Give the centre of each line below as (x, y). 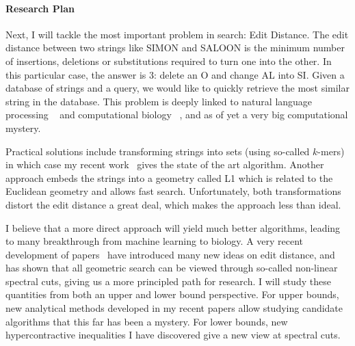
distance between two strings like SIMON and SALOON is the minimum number (175, 48)
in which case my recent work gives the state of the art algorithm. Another (165, 164)
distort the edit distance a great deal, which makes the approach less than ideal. (173, 204)
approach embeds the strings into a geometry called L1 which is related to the (169, 177)
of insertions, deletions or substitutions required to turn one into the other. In (169, 61)
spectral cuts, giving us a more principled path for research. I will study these (168, 281)
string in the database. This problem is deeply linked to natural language (159, 101)
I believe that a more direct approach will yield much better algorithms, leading (173, 227)
